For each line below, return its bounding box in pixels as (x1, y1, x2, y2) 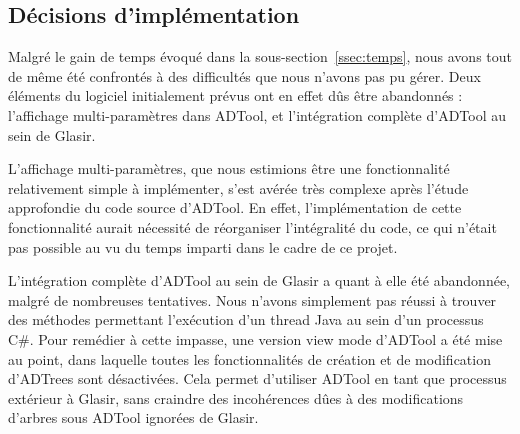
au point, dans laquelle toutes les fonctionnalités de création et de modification (8, 348, 491, 369)
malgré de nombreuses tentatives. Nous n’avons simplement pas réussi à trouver (8, 289, 497, 310)
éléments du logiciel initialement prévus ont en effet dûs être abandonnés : (8, 85, 463, 106)
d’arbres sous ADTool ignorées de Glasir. (8, 407, 259, 428)
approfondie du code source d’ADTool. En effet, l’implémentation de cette (8, 197, 462, 218)
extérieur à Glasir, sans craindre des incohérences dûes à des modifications (8, 387, 464, 408)
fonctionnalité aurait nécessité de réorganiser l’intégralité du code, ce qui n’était (8, 216, 497, 237)
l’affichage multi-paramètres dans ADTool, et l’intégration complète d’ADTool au (8, 104, 507, 125)
